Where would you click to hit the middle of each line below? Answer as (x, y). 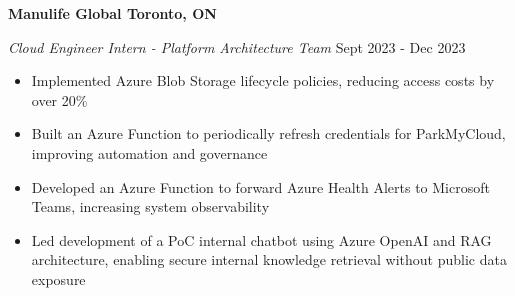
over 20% (59, 99)
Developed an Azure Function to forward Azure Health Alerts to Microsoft (260, 186)
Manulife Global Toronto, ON (112, 13)
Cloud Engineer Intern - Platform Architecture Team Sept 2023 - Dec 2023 (237, 46)
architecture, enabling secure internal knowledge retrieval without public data (269, 259)
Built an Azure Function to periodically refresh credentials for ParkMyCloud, (268, 133)
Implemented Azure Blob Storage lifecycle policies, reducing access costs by (263, 80)
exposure (58, 278)
